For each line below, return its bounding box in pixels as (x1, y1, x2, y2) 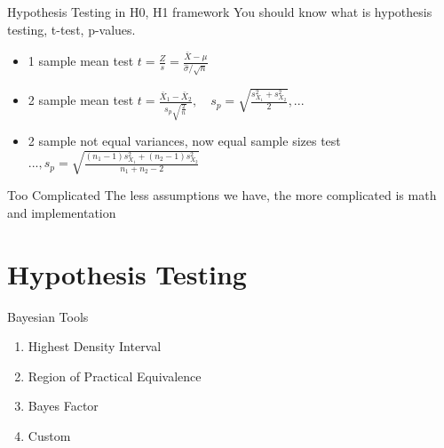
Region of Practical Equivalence (28, 366, 202, 385)
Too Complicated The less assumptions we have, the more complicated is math (7, 186, 437, 204)
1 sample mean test (28, 52, 134, 70)
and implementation (7, 203, 116, 221)
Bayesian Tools (7, 307, 89, 325)
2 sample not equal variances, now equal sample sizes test (28, 132, 341, 150)
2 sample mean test (28, 91, 134, 109)
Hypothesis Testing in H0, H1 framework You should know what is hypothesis (7, 3, 432, 20)
